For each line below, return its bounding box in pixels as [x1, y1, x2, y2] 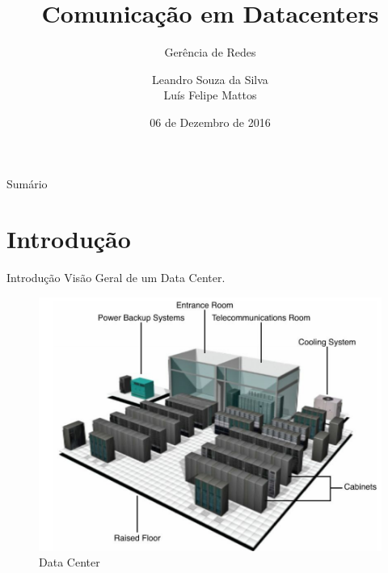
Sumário [6, 175, 48, 192]
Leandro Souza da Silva [152, 70, 268, 87]
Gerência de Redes [164, 44, 256, 61]
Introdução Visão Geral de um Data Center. [6, 269, 226, 286]
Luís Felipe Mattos [163, 86, 257, 103]
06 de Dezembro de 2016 [150, 113, 271, 130]
